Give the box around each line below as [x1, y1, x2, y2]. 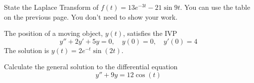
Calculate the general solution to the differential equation [4, 61, 178, 72]
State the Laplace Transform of [4, 2, 99, 12]
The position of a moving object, [4, 28, 103, 38]
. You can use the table [180, 2, 251, 12]
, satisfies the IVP [123, 28, 177, 38]
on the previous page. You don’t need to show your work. [4, 11, 178, 22]
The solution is [4, 45, 49, 55]
